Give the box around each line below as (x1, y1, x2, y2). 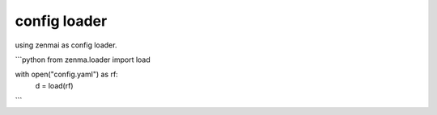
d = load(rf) (35, 80, 74, 90)
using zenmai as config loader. (15, 40, 117, 50)
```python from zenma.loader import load (15, 55, 151, 64)
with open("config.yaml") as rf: (15, 69, 119, 80)
